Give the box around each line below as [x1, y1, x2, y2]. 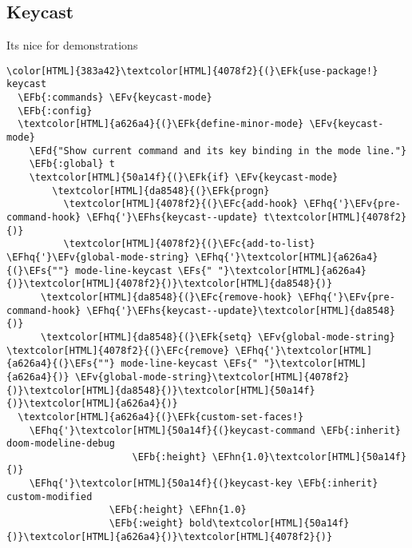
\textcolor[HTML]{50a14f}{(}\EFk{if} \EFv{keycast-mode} [29, 172, 339, 184]
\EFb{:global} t [29, 158, 116, 170]
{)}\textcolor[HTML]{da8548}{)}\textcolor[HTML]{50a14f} [6, 384, 315, 396]
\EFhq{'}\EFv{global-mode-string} [6, 251, 190, 263]
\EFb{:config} [18, 105, 93, 117]
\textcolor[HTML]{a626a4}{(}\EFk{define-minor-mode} [18, 118, 304, 130]
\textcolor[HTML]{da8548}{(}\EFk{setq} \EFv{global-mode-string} [40, 331, 395, 343]
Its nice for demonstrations [6, 37, 138, 54]
